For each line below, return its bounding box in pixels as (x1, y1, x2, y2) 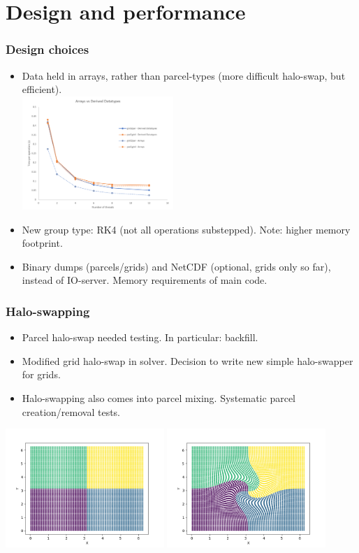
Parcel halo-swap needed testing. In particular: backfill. (22, 330, 258, 345)
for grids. (22, 367, 61, 382)
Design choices (6, 41, 89, 58)
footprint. (22, 236, 63, 250)
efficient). (22, 82, 62, 96)
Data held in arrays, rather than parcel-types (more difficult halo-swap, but (22, 68, 346, 82)
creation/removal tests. (22, 404, 121, 419)
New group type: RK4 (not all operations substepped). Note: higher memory (22, 222, 351, 236)
